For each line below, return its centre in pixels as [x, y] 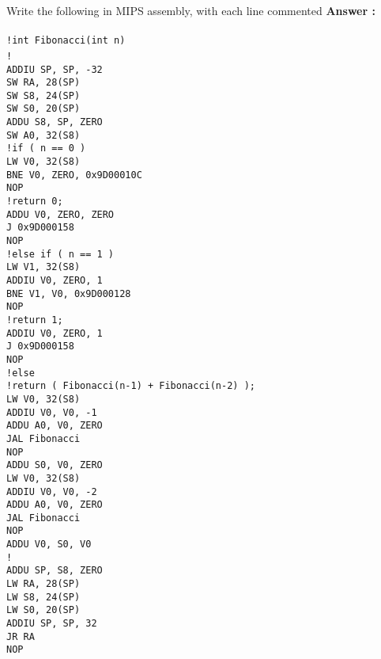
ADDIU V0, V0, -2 [52, 491]
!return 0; [35, 202]
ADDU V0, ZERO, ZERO [60, 214]
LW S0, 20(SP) [43, 610]
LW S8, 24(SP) [43, 597]
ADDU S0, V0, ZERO [55, 465]
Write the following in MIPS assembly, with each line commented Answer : [191, 10]
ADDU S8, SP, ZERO [55, 122]
